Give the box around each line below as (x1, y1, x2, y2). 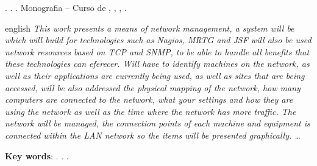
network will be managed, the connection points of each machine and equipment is (5, 117, 310, 130)
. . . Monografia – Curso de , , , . (5, 1, 127, 13)
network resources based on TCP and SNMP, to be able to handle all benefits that (5, 45, 310, 58)
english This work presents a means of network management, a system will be (5, 21, 294, 34)
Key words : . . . (5, 149, 69, 162)
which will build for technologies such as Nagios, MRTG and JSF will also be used (5, 33, 312, 46)
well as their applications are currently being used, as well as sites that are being (5, 69, 305, 81)
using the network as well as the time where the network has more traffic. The (5, 105, 296, 117)
